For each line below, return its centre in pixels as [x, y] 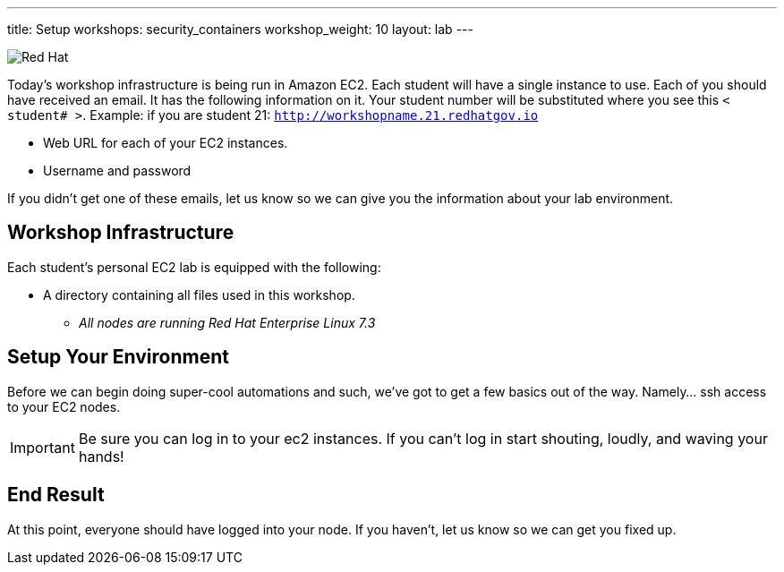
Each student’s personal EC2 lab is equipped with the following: [194, 267]
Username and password [117, 171]
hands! [101, 456]
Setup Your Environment [118, 357]
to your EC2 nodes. [64, 406]
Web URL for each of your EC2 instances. [166, 143]
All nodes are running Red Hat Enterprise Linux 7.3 [227, 322]
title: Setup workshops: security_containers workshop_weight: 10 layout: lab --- [240, 29]
